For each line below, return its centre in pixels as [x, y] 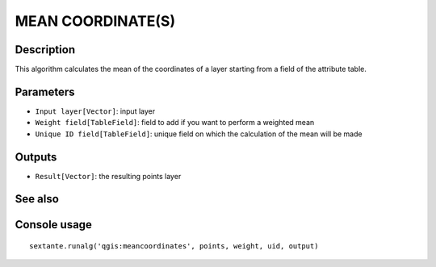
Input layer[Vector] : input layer [95, 111]
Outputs [36, 157]
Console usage [54, 225]
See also [37, 199]
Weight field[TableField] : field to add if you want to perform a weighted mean [175, 123]
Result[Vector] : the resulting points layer [108, 176]
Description [45, 50]
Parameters [45, 92]
